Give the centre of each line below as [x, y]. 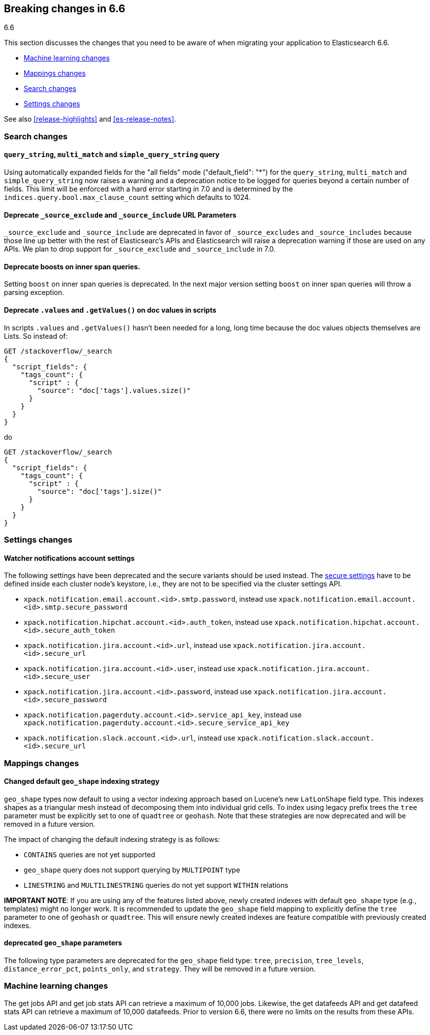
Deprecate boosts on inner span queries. [72, 266]
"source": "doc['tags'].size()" [99, 491]
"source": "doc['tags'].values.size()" [114, 390]
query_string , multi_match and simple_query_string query [112, 155]
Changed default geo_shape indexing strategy [82, 781]
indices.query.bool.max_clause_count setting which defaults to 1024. [127, 197]
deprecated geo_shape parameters [63, 943]
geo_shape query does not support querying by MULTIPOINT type [132, 870]
